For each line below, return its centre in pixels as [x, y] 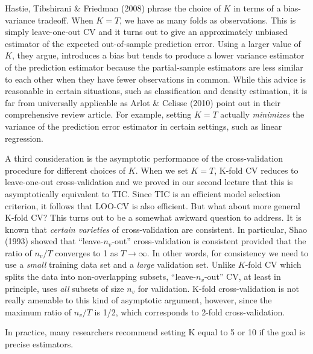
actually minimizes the [262, 114]
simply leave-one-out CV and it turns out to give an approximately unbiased [146, 32]
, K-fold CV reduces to [256, 170]
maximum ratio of [38, 311]
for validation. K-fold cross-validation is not [218, 288]
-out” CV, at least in [242, 277]
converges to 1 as [87, 252]
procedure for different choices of [65, 170]
